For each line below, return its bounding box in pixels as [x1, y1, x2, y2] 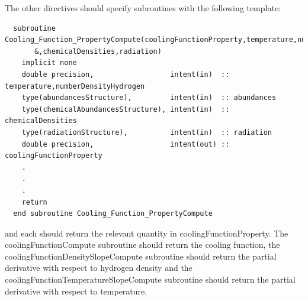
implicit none [21, 59, 77, 67]
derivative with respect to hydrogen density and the [5, 261, 192, 274]
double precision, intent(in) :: [21, 70, 230, 79]
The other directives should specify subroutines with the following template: [5, 2, 281, 14]
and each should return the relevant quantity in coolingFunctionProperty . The [5, 226, 288, 239]
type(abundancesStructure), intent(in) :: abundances [21, 93, 277, 102]
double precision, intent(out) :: [21, 140, 230, 148]
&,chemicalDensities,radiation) [34, 47, 162, 56]
